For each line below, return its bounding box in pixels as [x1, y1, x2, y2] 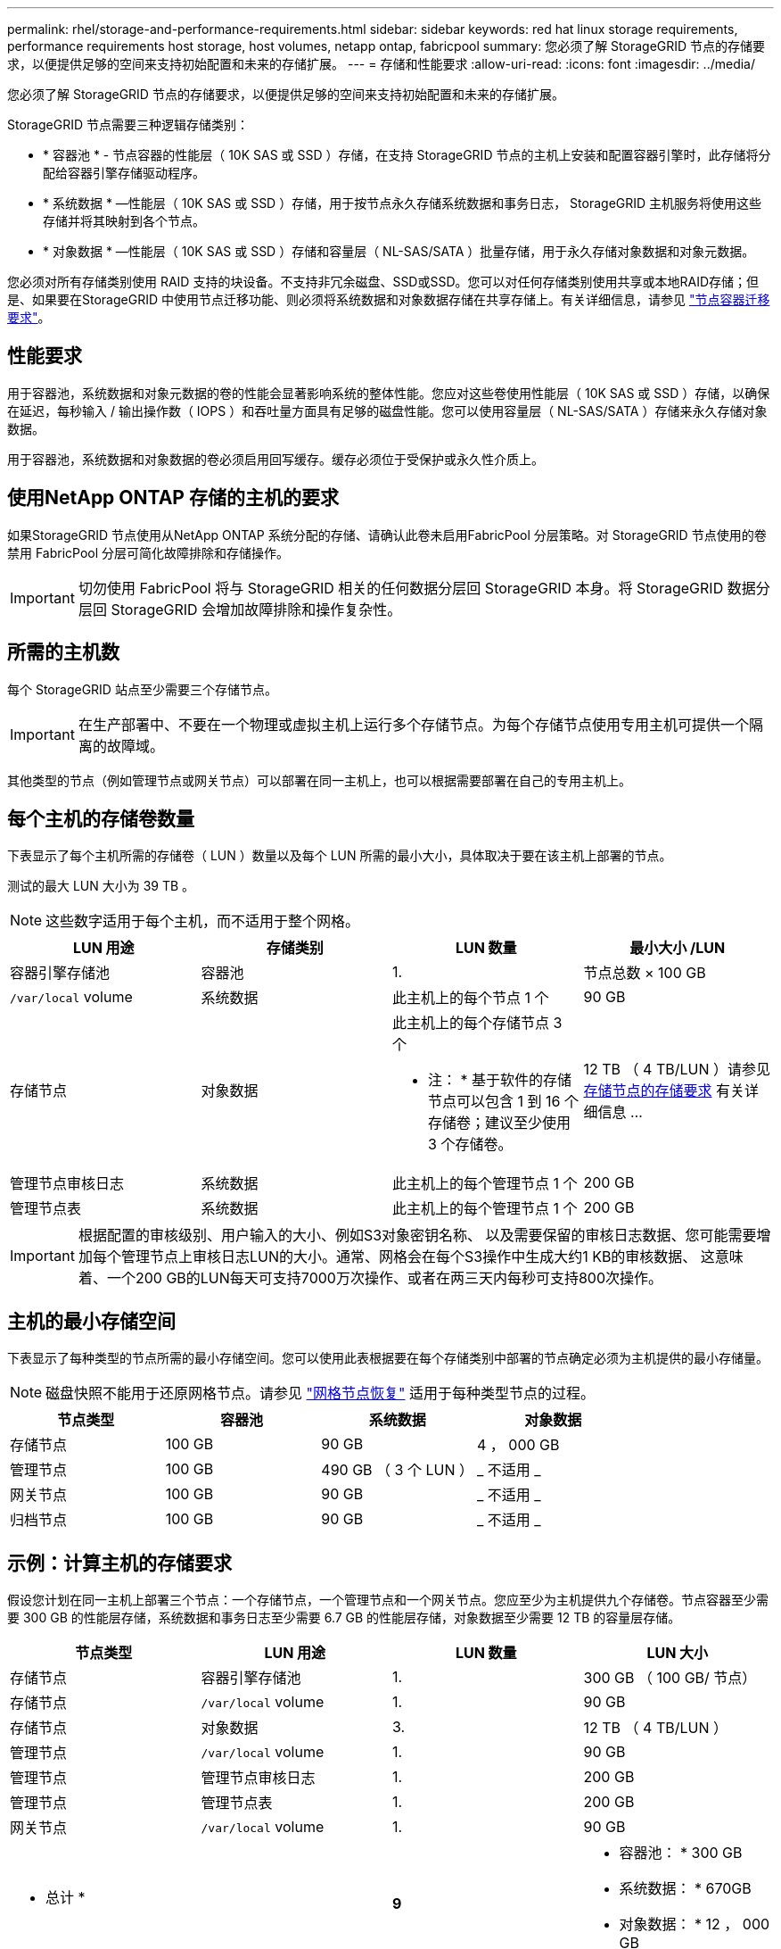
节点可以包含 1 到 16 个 [428, 1092, 579, 1111]
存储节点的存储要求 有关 [583, 1082, 745, 1100]
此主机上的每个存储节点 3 [392, 1014, 563, 1033]
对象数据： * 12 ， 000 [619, 1915, 770, 1934]
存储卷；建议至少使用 [428, 1114, 571, 1132]
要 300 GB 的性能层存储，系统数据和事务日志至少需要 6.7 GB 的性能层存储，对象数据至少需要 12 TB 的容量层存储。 [7, 1610, 681, 1626]
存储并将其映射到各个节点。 [43, 213, 205, 228]
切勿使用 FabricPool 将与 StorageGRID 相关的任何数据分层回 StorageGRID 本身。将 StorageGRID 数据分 [78, 578, 770, 597]
